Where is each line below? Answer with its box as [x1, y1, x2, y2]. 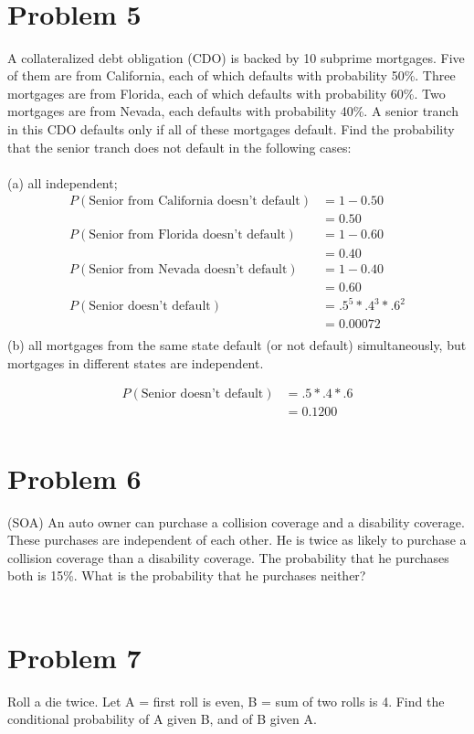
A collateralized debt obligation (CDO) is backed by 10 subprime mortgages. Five [7, 48, 465, 67]
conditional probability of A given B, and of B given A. [7, 709, 317, 729]
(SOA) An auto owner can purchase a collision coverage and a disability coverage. [7, 512, 465, 531]
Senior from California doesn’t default [89, 195, 300, 208]
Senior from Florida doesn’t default [89, 229, 286, 242]
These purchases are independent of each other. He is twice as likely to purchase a [7, 530, 467, 549]
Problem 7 [7, 638, 142, 675]
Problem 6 [7, 459, 142, 496]
